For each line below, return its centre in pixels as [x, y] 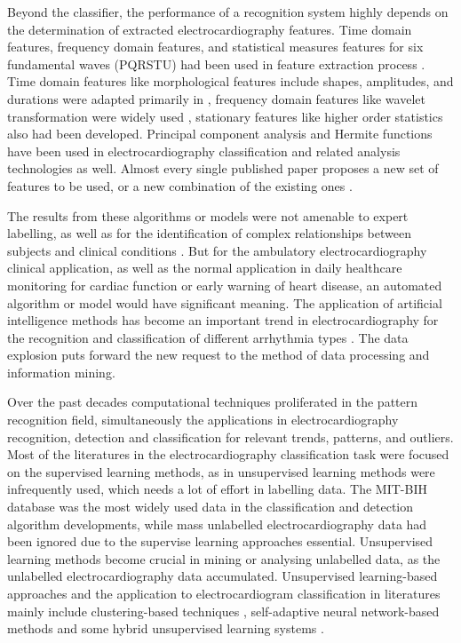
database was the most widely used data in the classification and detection [211, 507]
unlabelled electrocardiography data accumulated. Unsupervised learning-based [223, 576]
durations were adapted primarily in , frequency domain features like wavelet [216, 98]
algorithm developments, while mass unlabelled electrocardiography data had [217, 524]
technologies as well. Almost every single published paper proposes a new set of [223, 168]
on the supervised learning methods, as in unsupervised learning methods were [221, 471]
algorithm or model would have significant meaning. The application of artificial [225, 302]
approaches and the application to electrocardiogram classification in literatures [224, 593]
